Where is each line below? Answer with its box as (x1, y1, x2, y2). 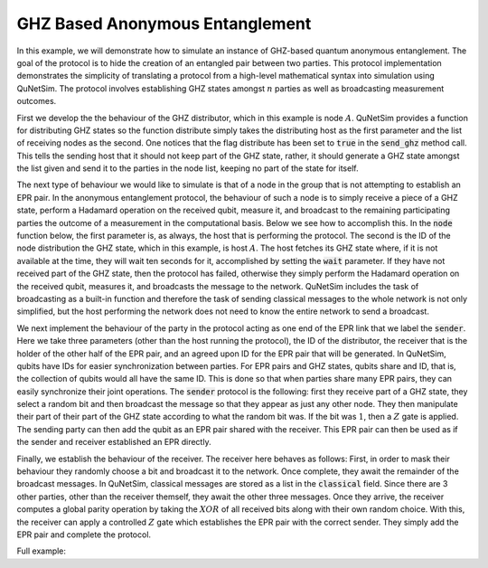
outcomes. (16, 96, 57, 107)
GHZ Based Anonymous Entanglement (16, 14, 312, 33)
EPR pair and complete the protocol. (16, 529, 152, 540)
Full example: (16, 545, 67, 556)
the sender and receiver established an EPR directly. (16, 437, 211, 448)
